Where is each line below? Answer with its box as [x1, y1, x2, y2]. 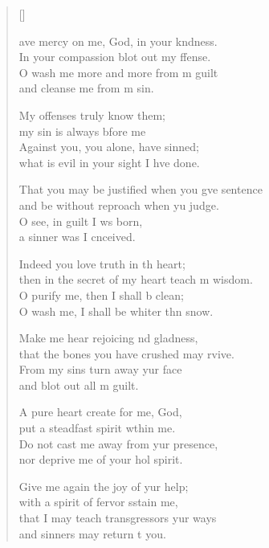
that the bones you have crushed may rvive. [18, 345, 234, 362]
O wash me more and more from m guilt [18, 63, 218, 80]
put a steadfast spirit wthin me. [18, 419, 176, 436]
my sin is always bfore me [18, 122, 146, 139]
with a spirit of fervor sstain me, [18, 493, 178, 510]
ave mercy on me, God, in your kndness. [18, 32, 218, 49]
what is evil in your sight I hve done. [18, 153, 200, 170]
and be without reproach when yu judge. [18, 196, 219, 213]
